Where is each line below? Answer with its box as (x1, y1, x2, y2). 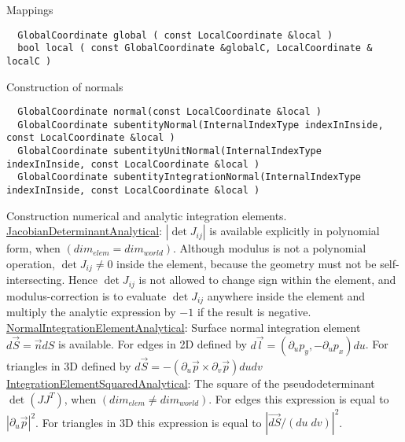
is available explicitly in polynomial (209, 223, 380, 239)
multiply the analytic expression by (6, 304, 176, 320)
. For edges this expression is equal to (208, 390, 389, 407)
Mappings (6, 2, 53, 17)
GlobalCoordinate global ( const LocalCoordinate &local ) (17, 29, 333, 41)
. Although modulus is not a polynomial (173, 240, 366, 256)
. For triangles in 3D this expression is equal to (35, 414, 262, 430)
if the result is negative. (197, 304, 311, 320)
